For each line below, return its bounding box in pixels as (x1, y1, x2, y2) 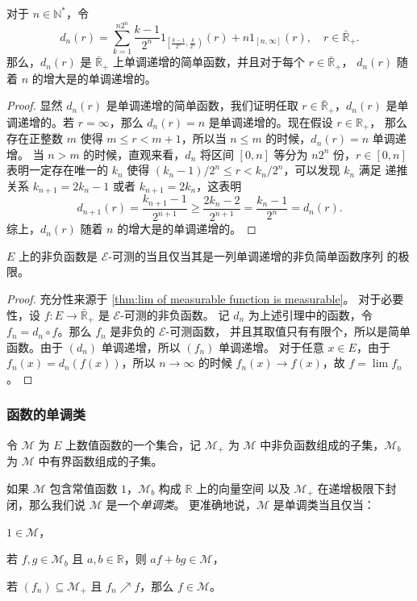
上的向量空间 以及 (196, 479, 290, 496)
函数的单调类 (6, 404, 86, 424)
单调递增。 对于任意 (219, 338, 324, 355)
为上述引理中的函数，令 (248, 306, 373, 323)
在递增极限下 (317, 479, 386, 496)
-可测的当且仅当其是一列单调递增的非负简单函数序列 (108, 247, 383, 264)
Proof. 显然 (6, 97, 63, 114)
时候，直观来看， (94, 145, 186, 162)
